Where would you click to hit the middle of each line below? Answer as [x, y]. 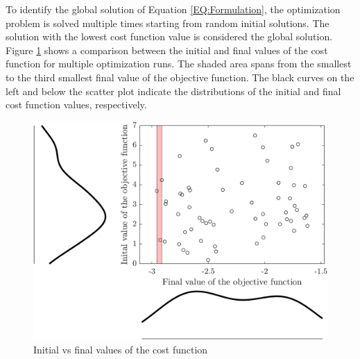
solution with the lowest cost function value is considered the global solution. [169, 36]
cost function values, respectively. [76, 105]
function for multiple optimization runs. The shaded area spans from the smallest [179, 64]
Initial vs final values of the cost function [121, 350]
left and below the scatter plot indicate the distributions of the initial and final [173, 91]
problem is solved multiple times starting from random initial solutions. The [168, 23]
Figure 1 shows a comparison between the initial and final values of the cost [167, 50]
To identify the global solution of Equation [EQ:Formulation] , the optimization [173, 9]
